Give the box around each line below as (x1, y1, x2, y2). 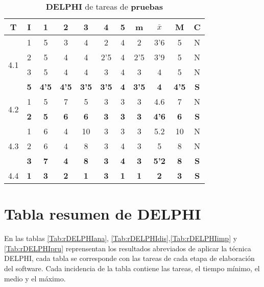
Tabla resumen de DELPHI (4, 203, 201, 224)
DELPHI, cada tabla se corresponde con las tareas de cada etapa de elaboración (4, 253, 255, 264)
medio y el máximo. (4, 273, 66, 283)
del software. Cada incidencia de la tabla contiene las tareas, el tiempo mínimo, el (4, 262, 260, 273)
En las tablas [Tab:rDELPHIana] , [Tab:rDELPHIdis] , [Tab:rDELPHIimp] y (4, 233, 237, 244)
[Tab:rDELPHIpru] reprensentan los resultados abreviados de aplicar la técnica (4, 243, 251, 253)
